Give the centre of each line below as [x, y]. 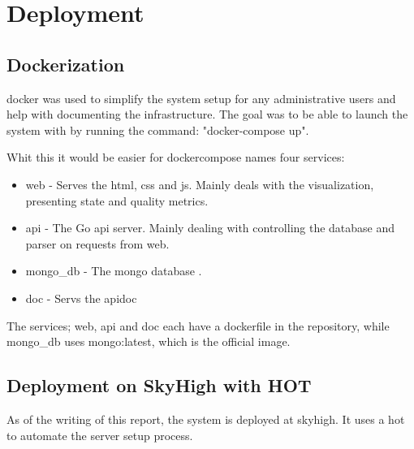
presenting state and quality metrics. [117, 200]
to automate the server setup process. [100, 435]
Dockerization [66, 64]
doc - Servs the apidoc [81, 298]
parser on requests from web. [97, 243]
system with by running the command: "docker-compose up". [158, 130]
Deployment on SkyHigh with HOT [159, 385]
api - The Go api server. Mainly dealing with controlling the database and [210, 228]
